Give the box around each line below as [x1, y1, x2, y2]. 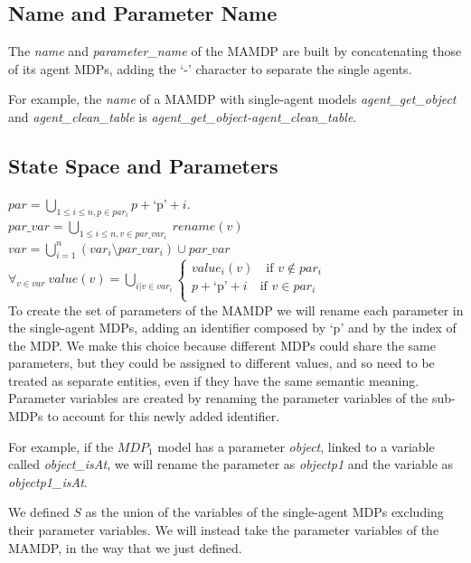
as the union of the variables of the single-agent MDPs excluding [85, 502, 444, 521]
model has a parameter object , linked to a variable [157, 436, 435, 455]
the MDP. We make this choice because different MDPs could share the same [8, 335, 436, 354]
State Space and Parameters [8, 151, 278, 179]
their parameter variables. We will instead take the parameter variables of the [8, 521, 439, 540]
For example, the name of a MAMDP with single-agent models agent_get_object [8, 89, 457, 108]
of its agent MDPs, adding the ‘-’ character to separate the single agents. [8, 59, 412, 78]
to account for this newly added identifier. [47, 407, 280, 426]
